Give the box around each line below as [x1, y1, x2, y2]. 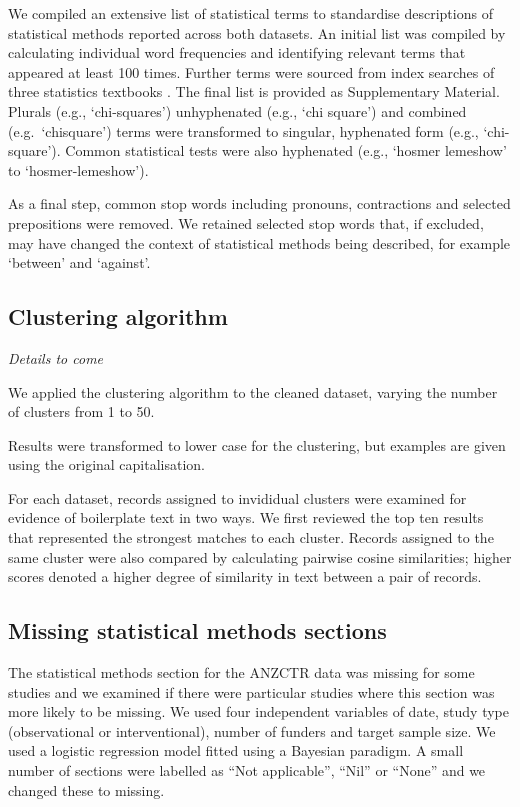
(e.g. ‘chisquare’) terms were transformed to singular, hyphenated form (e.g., [8, 120, 479, 141]
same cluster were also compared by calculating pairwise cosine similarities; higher [8, 546, 512, 567]
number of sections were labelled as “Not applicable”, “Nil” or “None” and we [8, 760, 486, 781]
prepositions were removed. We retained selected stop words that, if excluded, [8, 212, 484, 233]
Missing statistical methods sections [8, 615, 387, 646]
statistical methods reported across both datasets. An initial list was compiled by [8, 22, 506, 43]
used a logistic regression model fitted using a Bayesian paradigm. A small [8, 740, 464, 761]
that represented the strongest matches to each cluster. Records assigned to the [8, 527, 494, 548]
